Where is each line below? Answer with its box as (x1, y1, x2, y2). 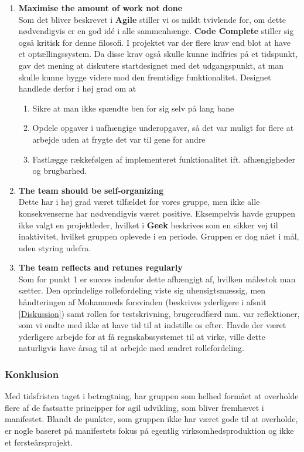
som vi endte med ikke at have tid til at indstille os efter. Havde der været (18, 319, 286, 331)
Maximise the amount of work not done (18, 2, 183, 14)
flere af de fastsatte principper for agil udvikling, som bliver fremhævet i (5, 401, 264, 413)
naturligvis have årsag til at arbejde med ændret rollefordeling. (18, 342, 244, 354)
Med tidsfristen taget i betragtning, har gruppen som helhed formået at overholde (5, 390, 299, 402)
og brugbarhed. (32, 164, 87, 177)
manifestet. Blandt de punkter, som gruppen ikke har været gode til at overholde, (5, 413, 298, 425)
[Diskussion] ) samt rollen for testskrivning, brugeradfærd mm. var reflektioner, (18, 307, 300, 319)
